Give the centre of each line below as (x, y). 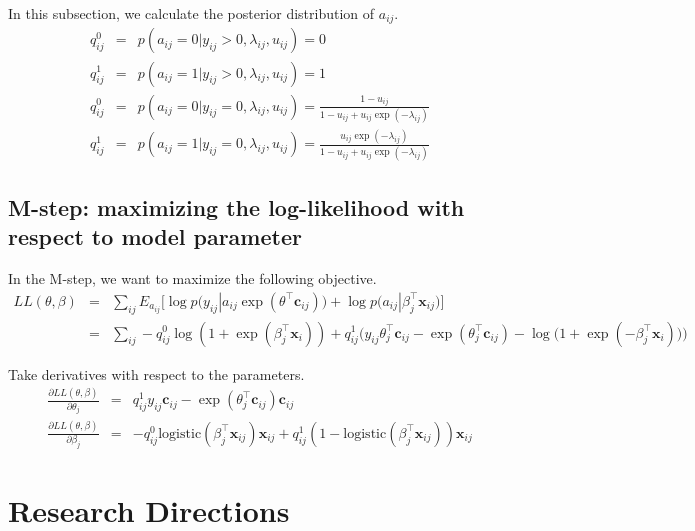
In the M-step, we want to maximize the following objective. (192, 278)
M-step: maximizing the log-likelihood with (236, 206)
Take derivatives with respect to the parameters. (156, 373)
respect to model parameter (155, 236)
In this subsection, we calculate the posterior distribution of (191, 13)
